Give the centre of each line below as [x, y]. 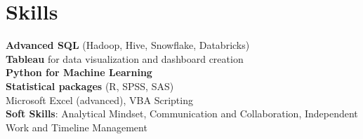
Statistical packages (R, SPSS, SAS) [90, 86]
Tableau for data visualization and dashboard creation [125, 58]
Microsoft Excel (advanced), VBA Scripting [99, 100]
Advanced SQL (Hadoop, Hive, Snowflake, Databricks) [128, 45]
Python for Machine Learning [79, 72]
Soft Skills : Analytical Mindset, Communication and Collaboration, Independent [182, 114]
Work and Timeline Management [77, 127]
